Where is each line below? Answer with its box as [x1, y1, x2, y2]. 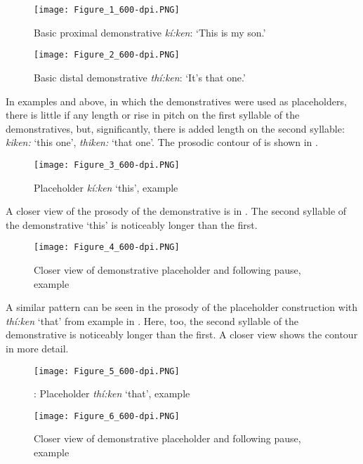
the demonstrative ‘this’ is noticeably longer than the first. [6, 217, 258, 232]
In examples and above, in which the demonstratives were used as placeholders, [6, 93, 347, 108]
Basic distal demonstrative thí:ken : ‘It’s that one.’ [34, 69, 246, 84]
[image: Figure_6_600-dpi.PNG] [34, 411, 180, 421]
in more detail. [6, 340, 69, 355]
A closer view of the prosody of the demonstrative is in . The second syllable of [6, 204, 347, 218]
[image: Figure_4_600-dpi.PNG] [34, 242, 180, 253]
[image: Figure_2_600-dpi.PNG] [34, 50, 180, 60]
